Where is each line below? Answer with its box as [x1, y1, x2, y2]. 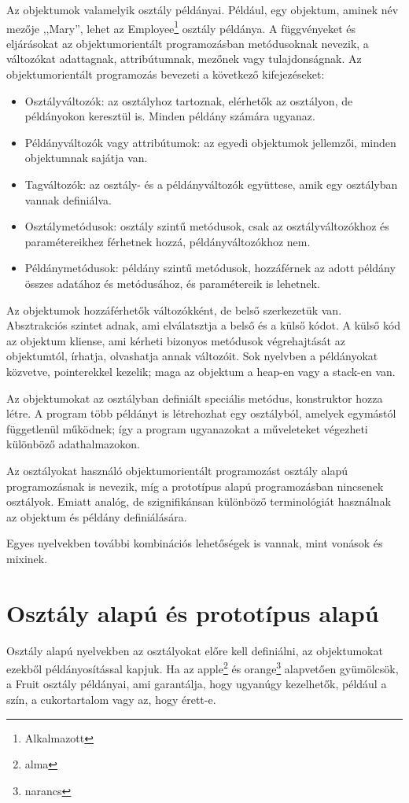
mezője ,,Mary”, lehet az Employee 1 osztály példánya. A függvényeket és [6, 17, 356, 36]
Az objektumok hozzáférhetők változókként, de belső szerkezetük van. [6, 301, 342, 318]
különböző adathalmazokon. [6, 436, 140, 452]
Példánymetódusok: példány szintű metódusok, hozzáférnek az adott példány [24, 260, 396, 276]
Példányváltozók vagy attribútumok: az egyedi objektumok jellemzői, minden [24, 134, 396, 150]
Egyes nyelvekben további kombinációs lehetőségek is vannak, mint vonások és [6, 535, 383, 551]
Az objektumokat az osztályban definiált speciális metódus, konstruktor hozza [6, 389, 383, 406]
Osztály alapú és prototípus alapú [6, 596, 379, 628]
